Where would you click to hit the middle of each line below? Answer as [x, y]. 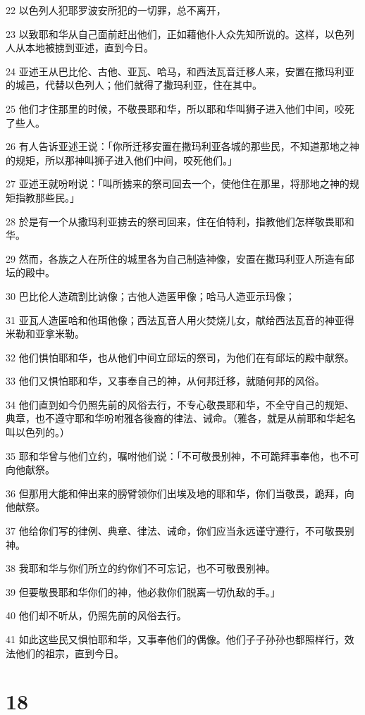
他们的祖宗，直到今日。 [69, 653]
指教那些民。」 [47, 197]
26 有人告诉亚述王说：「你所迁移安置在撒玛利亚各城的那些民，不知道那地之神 [182, 146]
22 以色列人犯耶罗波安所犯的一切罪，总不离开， [116, 10]
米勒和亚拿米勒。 [45, 334]
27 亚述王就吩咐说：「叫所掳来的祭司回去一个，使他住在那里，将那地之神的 [178, 184]
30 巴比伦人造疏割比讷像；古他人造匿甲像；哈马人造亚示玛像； [150, 296]
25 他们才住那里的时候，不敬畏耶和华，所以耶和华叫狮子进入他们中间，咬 [175, 108]
